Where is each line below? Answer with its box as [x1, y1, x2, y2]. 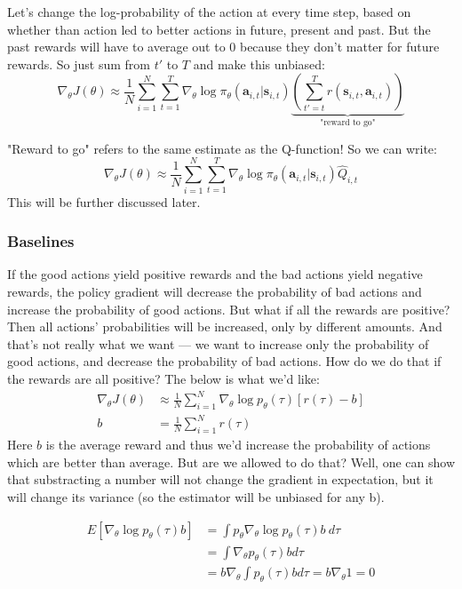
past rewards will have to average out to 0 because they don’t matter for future [7, 37, 440, 56]
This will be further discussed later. [7, 192, 201, 211]
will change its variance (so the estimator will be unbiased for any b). [7, 487, 385, 505]
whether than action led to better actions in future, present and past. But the [7, 20, 431, 38]
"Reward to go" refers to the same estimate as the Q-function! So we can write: [7, 139, 437, 157]
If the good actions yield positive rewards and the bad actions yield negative [7, 265, 423, 283]
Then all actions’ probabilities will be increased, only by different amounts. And [7, 317, 442, 336]
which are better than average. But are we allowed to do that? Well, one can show [7, 452, 455, 471]
